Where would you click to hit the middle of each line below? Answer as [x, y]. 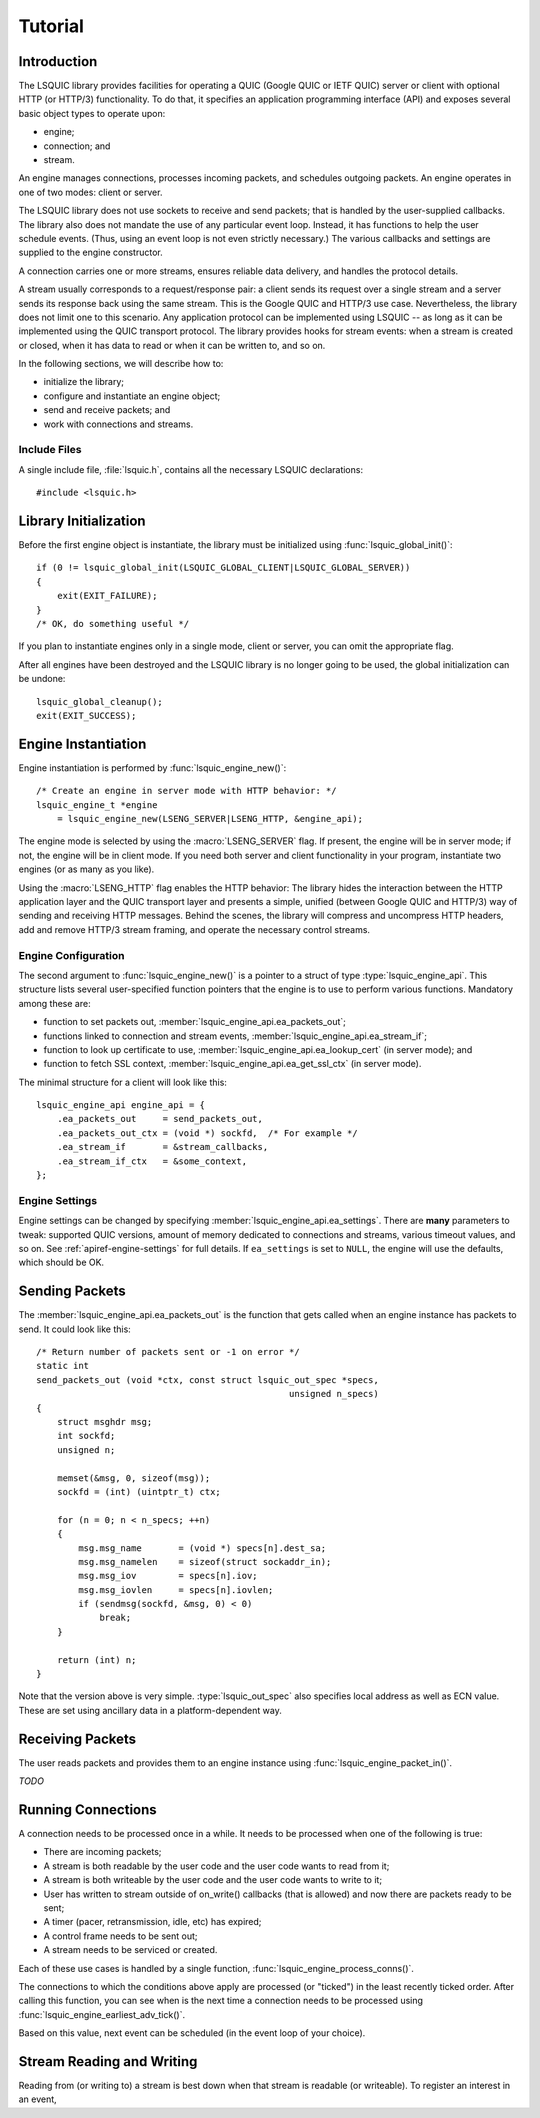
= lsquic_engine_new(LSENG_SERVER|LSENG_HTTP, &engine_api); [210, 819]
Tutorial [51, 26]
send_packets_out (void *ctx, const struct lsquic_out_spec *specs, [207, 1379]
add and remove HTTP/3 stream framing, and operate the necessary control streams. [194, 929]
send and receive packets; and [107, 410]
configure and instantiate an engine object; [132, 396]
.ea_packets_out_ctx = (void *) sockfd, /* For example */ [207, 1133]
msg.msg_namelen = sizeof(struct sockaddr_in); [205, 1561]
